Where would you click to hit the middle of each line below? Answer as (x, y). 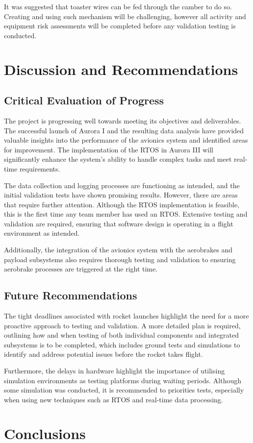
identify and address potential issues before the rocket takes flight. (103, 354)
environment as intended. (42, 233)
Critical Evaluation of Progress (84, 100)
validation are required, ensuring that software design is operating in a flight (119, 223)
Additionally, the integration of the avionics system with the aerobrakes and (118, 250)
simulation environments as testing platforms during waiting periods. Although (123, 380)
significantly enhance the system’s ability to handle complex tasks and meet (118, 159)
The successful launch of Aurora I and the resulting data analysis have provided (124, 130)
